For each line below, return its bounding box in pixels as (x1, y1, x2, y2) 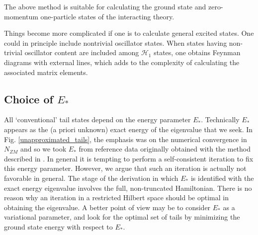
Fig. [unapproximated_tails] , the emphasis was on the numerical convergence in (4, 134, 247, 144)
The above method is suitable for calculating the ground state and (4, 1, 206, 11)
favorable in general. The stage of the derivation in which (4, 172, 178, 183)
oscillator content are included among (24, 47, 139, 58)
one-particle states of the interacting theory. (40, 11, 174, 21)
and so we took (20, 144, 67, 154)
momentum (4, 11, 38, 21)
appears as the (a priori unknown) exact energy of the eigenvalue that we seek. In (4, 124, 253, 134)
